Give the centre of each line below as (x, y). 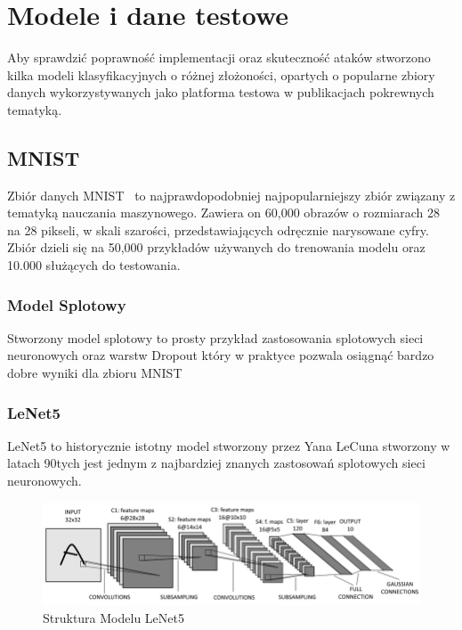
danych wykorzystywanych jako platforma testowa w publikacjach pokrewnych (221, 92)
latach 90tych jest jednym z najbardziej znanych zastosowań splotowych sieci (216, 463)
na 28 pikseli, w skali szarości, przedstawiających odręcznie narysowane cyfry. (218, 229)
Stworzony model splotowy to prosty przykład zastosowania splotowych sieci (215, 337)
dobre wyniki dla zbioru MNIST (95, 373)
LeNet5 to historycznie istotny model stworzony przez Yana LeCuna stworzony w (229, 445)
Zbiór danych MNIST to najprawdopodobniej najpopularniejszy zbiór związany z (231, 195)
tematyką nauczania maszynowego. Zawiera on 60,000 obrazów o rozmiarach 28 (223, 213)
